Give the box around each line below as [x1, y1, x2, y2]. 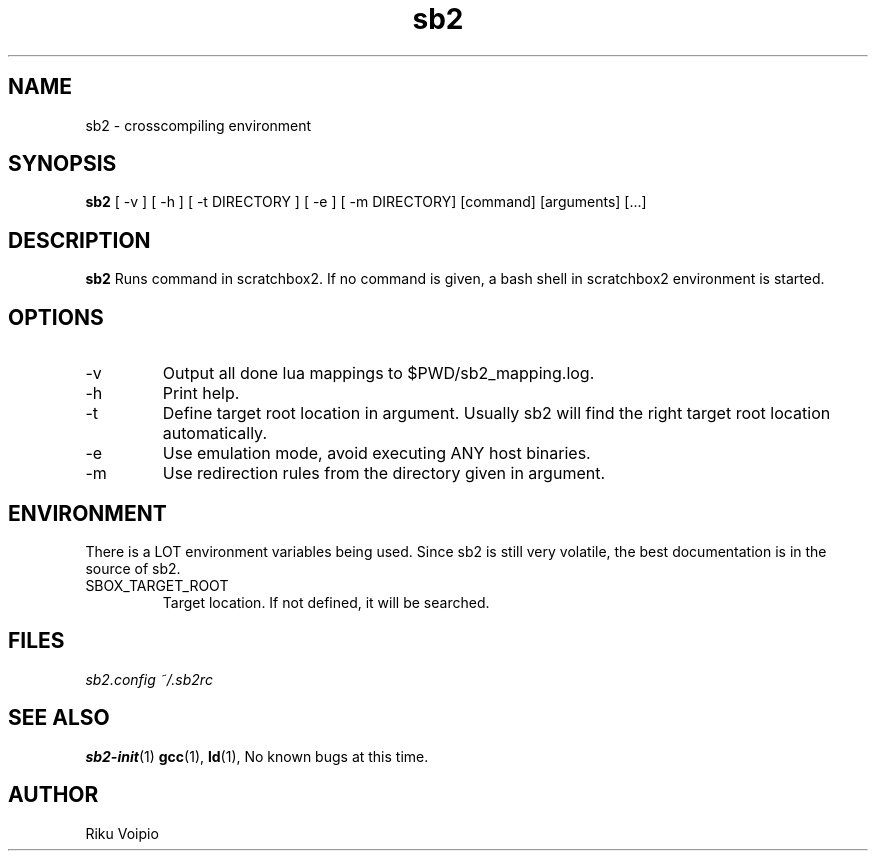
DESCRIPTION [8, 227, 151, 253]
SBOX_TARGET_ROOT [85, 576, 229, 594]
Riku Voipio [85, 824, 159, 842]
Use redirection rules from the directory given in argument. [162, 463, 606, 484]
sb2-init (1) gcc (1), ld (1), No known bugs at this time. [85, 747, 429, 765]
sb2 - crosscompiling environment [85, 116, 312, 134]
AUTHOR [8, 782, 99, 808]
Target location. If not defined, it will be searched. [162, 593, 490, 611]
